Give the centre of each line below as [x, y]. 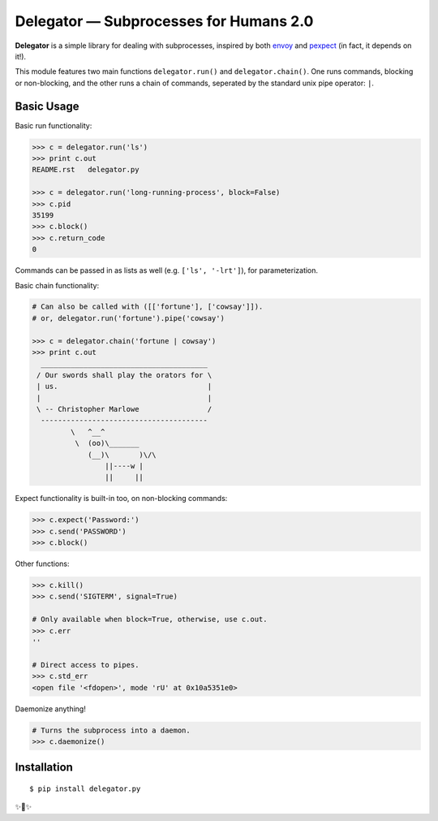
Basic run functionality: [54, 125]
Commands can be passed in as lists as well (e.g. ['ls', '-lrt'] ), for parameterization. [167, 270]
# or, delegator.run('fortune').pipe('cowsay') [128, 318]
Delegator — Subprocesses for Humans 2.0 [164, 21]
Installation [44, 767]
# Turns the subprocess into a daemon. [111, 730]
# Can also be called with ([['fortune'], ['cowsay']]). [148, 307]
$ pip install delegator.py [85, 789]
